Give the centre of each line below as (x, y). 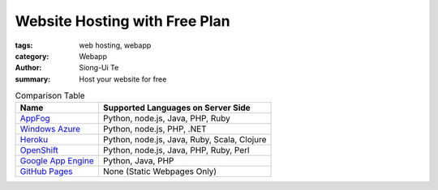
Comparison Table (50, 95)
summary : (33, 79)
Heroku (34, 140)
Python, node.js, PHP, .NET (155, 129)
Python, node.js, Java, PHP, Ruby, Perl (176, 150)
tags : (24, 45)
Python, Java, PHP (138, 161)
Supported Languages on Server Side (176, 108)
